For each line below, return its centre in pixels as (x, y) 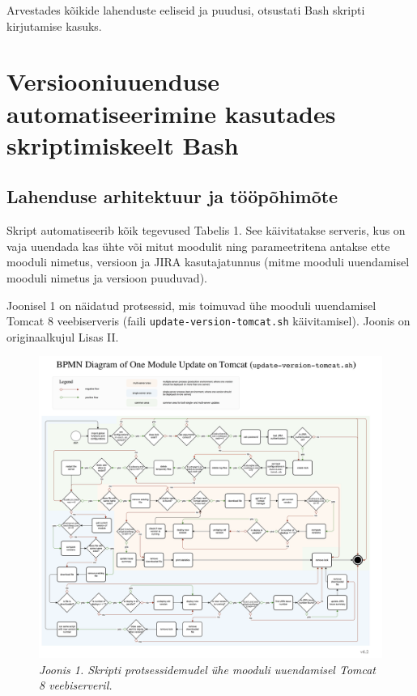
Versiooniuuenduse (113, 81)
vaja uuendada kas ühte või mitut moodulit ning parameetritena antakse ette (198, 246)
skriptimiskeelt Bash (123, 144)
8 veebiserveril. (76, 685)
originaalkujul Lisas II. (63, 336)
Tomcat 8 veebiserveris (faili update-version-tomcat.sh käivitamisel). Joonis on (208, 321)
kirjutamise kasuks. (54, 25)
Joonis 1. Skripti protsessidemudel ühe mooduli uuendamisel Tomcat (208, 669)
